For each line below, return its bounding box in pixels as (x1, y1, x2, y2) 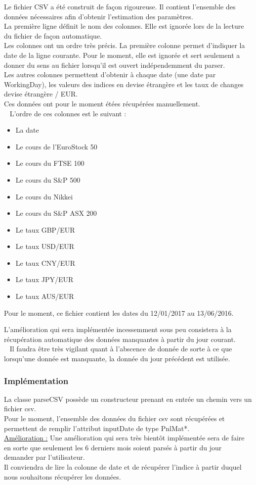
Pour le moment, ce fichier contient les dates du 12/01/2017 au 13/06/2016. (4, 307, 234, 318)
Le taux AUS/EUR (15, 291, 74, 301)
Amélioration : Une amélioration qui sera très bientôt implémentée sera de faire (4, 433, 245, 443)
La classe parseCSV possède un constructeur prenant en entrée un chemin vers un (4, 393, 252, 404)
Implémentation (4, 374, 69, 387)
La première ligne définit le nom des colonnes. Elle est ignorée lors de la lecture (4, 21, 244, 31)
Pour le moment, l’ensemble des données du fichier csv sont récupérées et (4, 413, 225, 424)
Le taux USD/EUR (15, 241, 75, 251)
